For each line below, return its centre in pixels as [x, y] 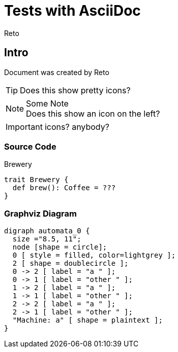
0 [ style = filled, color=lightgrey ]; [94, 255]
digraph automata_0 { [47, 231]
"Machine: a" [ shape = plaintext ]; [87, 320]
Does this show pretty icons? [75, 90]
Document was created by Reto [57, 72]
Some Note [47, 103]
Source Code [30, 146]
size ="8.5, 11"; [47, 239]
